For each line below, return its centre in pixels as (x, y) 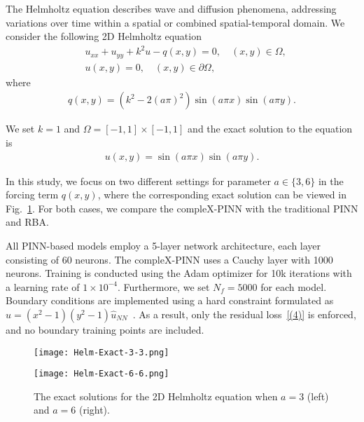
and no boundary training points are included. (105, 329)
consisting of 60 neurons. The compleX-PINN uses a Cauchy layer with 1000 (169, 259)
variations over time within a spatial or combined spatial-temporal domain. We (175, 22)
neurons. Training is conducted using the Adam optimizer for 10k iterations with (179, 273)
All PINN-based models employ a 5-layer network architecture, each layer (163, 246)
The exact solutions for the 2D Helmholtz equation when (156, 396)
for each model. (294, 286)
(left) (318, 396)
